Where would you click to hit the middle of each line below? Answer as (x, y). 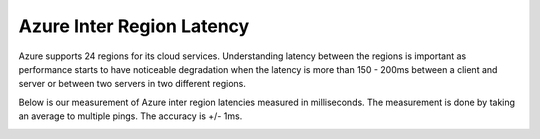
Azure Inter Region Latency (134, 26)
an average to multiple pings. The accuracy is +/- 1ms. (130, 116)
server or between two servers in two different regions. (132, 84)
